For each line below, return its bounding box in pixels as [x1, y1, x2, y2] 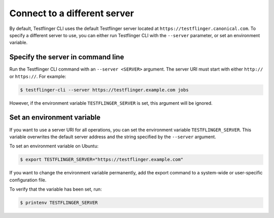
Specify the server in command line [9, 53, 124, 61]
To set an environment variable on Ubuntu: [9, 143, 99, 149]
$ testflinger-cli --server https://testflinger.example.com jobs [20, 87, 189, 92]
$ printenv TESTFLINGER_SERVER [20, 200, 98, 206]
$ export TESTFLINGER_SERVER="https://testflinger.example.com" [20, 157, 184, 163]
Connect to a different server [9, 8, 134, 19]
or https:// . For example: [9, 73, 66, 79]
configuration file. [9, 177, 47, 183]
